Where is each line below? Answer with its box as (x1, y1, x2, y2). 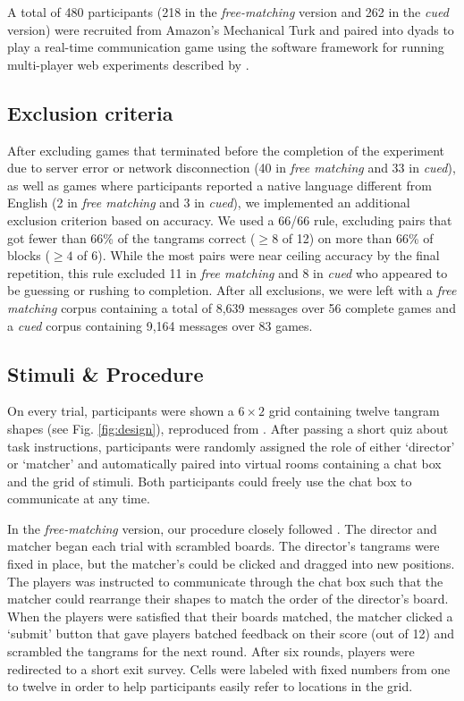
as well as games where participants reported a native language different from (7, 175, 432, 194)
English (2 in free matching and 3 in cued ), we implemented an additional (7, 193, 410, 212)
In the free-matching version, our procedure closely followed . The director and (7, 519, 437, 537)
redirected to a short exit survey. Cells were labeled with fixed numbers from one (7, 659, 451, 678)
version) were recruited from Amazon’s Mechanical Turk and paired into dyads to (7, 20, 454, 38)
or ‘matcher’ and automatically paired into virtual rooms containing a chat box (7, 454, 442, 473)
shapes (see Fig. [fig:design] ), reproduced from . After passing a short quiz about (7, 418, 449, 437)
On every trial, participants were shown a (7, 401, 234, 420)
